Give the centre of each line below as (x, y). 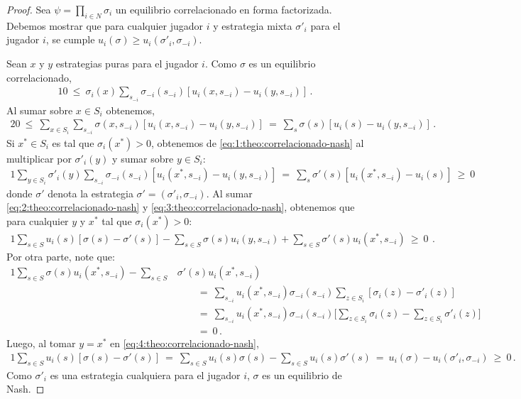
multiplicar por (39, 158)
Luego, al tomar (41, 343)
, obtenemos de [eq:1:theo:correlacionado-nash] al (258, 142)
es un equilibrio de (302, 375)
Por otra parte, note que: (61, 256)
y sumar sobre (143, 158)
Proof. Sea (29, 9)
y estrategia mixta (253, 25)
